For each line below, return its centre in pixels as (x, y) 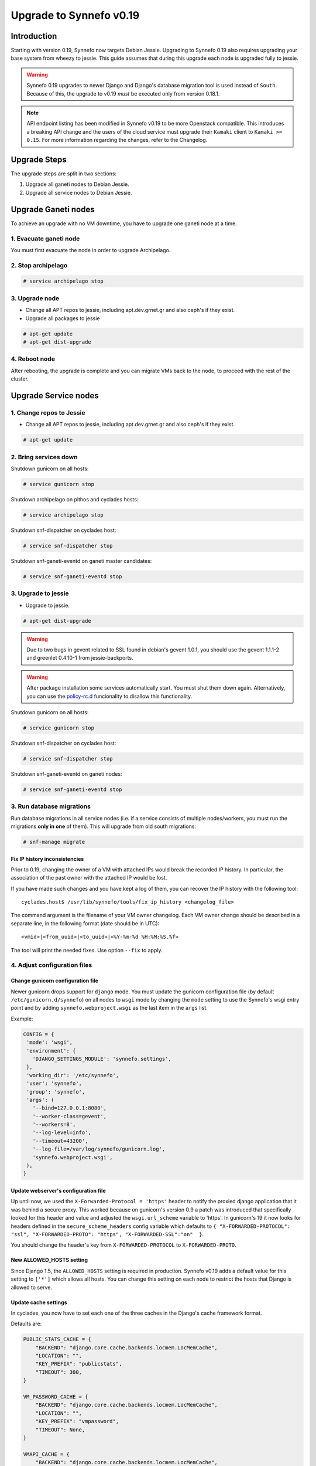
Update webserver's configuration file (58, 1191)
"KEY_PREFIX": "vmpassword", (77, 1421)
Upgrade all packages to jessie (63, 318)
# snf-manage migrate (54, 842)
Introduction (34, 36)
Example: (22, 1019)
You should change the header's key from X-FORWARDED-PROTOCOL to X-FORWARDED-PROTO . (123, 1245)
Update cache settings (39, 1302)
